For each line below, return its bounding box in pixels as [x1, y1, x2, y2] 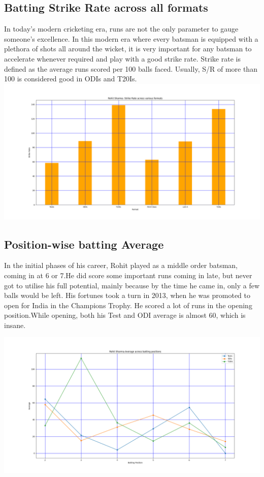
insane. [4, 319, 26, 330]
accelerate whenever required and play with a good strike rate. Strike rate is [4, 53, 241, 64]
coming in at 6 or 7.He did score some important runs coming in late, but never [4, 270, 252, 280]
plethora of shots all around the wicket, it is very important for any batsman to [4, 43, 252, 54]
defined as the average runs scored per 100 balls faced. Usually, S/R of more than [4, 63, 257, 74]
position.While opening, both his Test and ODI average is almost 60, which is [4, 310, 246, 320]
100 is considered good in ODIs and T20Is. [4, 73, 137, 84]
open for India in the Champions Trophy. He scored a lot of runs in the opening [4, 300, 252, 310]
